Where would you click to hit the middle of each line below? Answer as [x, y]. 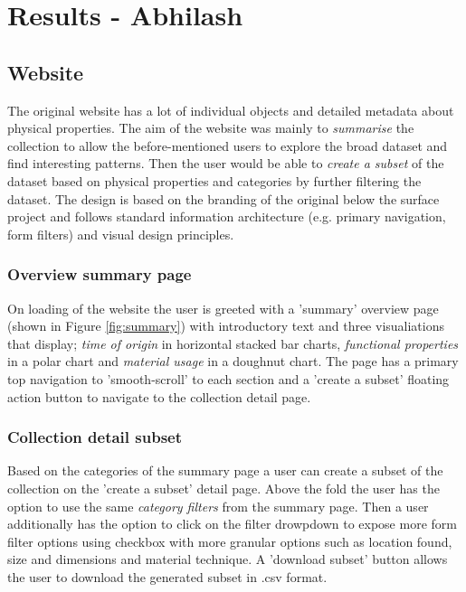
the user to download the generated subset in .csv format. [167, 576]
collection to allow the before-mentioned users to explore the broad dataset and [228, 145]
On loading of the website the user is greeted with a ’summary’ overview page [223, 308]
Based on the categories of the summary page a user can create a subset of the [225, 470]
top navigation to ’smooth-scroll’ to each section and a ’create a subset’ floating [228, 378]
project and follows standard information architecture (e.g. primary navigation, [227, 216]
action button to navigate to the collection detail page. [159, 396]
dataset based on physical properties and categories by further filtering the [214, 180]
